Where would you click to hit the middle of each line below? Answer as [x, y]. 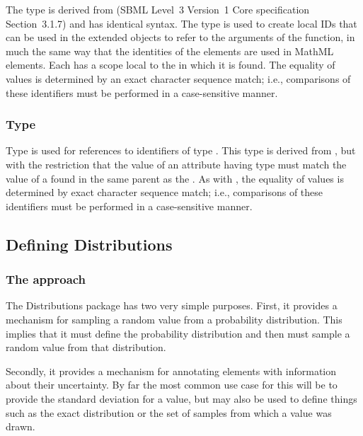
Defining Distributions [89, 244]
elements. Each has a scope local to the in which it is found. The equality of [171, 65]
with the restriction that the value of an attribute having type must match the [176, 164]
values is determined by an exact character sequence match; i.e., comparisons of [178, 78]
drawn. [21, 426]
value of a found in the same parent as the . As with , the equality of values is [175, 178]
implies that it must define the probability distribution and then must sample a [178, 333]
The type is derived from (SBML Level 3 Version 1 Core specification [158, 9]
